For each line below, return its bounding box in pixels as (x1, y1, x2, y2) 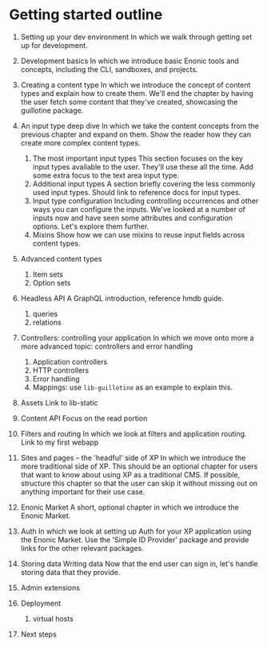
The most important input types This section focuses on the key (32, 154, 243, 163)
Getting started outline (9, 6, 163, 24)
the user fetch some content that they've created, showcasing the (20, 97, 238, 106)
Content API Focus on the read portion (20, 413, 148, 423)
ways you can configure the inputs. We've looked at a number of (32, 204, 246, 214)
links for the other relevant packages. (20, 543, 145, 553)
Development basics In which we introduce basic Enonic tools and (20, 56, 239, 66)
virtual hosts (32, 613, 74, 623)
